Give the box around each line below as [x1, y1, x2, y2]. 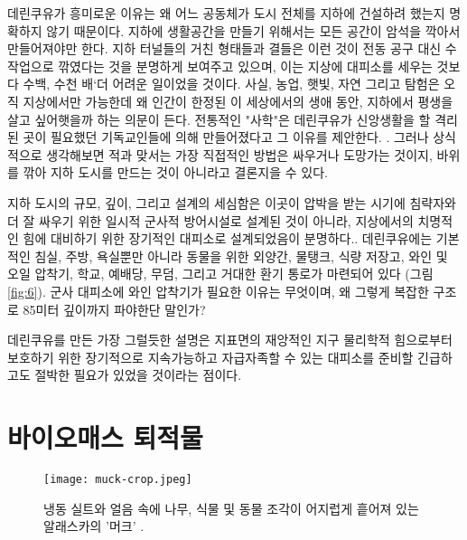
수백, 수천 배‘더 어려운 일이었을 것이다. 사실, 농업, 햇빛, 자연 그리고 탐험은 [23, 74, 440, 93]
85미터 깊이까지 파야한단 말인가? [23, 299, 206, 318]
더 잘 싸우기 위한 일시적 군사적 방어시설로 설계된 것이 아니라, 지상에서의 [7, 211, 414, 230]
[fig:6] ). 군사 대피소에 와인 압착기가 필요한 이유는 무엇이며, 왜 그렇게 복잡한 [7, 281, 429, 300]
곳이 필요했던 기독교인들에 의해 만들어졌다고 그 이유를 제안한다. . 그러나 [23, 128, 429, 147]
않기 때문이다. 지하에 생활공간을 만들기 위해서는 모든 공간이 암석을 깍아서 [46, 21, 461, 40]
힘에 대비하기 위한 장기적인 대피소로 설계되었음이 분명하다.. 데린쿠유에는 [23, 229, 433, 248]
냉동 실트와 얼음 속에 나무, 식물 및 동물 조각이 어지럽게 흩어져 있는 [43, 498, 419, 517]
